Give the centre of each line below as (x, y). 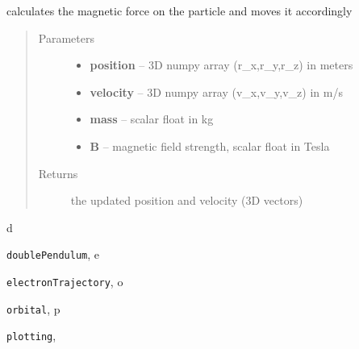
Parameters (66, 37)
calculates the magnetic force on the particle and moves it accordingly (179, 10)
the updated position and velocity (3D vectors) (187, 200)
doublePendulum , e (53, 254)
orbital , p (33, 308)
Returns (58, 173)
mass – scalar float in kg (152, 119)
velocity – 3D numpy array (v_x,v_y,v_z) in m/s (216, 91)
